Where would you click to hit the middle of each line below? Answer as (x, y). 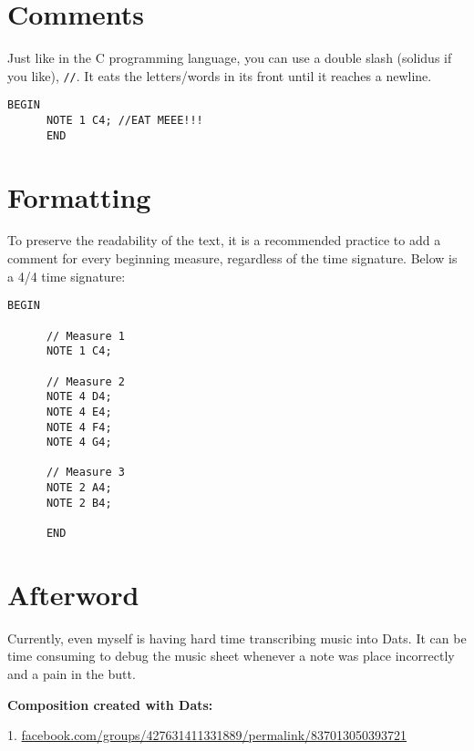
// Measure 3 (85, 473)
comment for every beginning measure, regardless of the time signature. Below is (232, 258)
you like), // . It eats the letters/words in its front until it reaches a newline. (220, 75)
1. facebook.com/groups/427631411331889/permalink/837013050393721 (207, 735)
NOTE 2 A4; (79, 488)
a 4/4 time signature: (67, 276)
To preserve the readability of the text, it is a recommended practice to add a (224, 240)
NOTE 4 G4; (79, 442)
